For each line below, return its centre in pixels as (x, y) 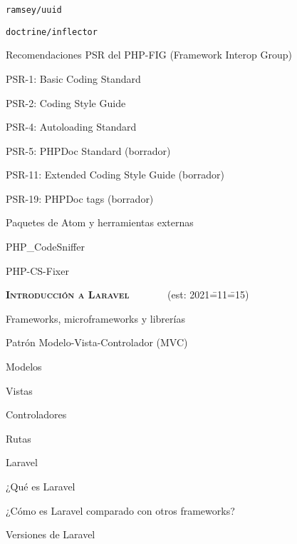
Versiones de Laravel (51, 534)
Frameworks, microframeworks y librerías (95, 318)
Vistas (19, 390)
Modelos (24, 367)
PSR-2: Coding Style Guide (66, 102)
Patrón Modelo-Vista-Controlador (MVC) (97, 342)
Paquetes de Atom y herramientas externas (100, 222)
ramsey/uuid (34, 10)
